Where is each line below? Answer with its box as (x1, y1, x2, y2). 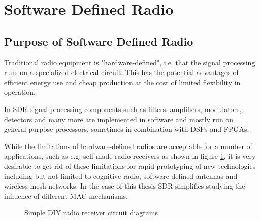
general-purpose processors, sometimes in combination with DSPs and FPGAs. (4, 124, 249, 134)
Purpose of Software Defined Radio (4, 33, 193, 49)
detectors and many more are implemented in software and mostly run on (4, 114, 234, 124)
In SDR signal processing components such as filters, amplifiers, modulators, (4, 103, 242, 114)
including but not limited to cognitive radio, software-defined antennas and (4, 170, 238, 181)
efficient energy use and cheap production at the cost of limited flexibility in (4, 77, 241, 87)
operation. (4, 87, 36, 97)
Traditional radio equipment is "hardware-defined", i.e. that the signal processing (4, 57, 255, 67)
